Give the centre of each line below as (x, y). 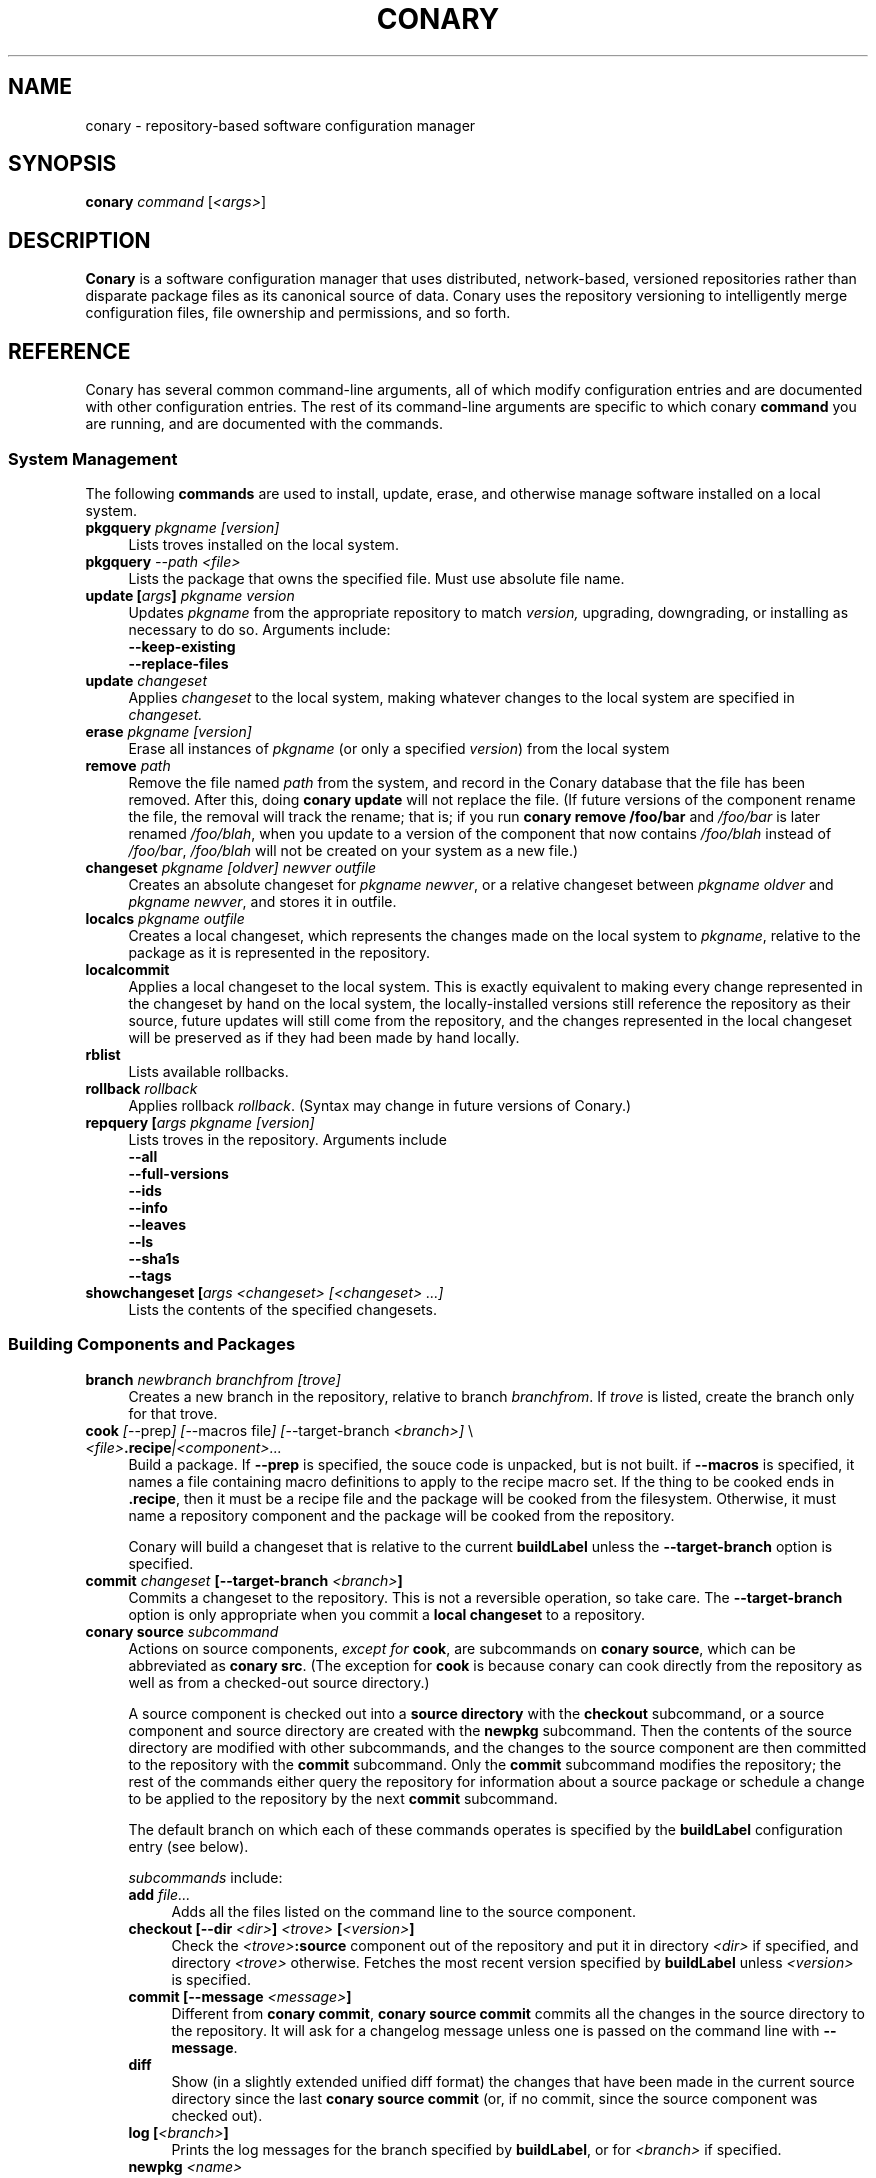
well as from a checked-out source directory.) (279, 1682)
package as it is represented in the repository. (279, 952)
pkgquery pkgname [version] (182, 527)
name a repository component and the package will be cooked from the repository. (401, 1515)
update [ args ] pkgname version (190, 595)
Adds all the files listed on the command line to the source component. (403, 1911)
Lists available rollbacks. (208, 1071)
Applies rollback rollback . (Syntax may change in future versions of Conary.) (380, 1105)
